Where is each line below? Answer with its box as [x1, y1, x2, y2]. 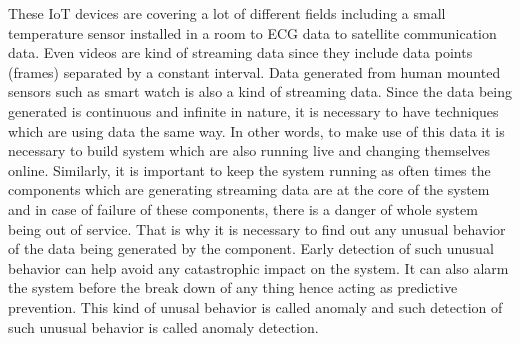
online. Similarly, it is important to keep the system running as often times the [8, 159, 491, 180]
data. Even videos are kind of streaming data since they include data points [8, 42, 473, 63]
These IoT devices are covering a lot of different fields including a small [8, 3, 446, 23]
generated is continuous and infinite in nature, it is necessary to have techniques [8, 100, 499, 121]
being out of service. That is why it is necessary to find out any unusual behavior [8, 218, 506, 239]
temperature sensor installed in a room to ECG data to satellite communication [8, 22, 497, 43]
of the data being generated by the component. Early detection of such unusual [8, 238, 494, 259]
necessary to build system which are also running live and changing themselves [8, 140, 491, 161]
